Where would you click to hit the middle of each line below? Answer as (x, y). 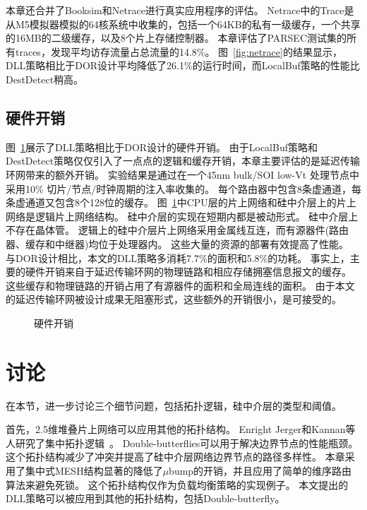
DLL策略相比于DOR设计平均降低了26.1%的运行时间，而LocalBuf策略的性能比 (183, 65)
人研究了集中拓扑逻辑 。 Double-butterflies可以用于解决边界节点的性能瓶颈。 (182, 443)
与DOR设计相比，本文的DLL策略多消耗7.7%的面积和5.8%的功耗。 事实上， (178, 257)
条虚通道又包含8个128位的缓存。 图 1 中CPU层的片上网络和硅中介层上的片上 (181, 202)
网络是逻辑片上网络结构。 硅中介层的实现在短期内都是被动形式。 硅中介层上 (182, 216)
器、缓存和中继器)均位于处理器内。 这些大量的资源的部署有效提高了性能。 (178, 243)
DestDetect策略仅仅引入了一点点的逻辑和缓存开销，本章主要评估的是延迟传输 (183, 161)
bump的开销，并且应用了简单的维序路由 (260, 470)
